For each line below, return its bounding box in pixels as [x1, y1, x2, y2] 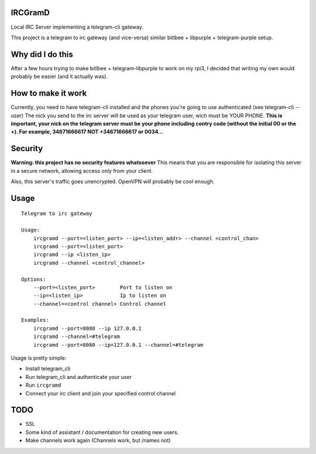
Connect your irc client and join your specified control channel [25, 390, 176, 397]
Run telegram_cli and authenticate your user [25, 373, 132, 380]
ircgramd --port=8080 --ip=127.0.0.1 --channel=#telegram [33, 342, 204, 348]
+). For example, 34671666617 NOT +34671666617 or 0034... [11, 128, 164, 135]
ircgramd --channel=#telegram [33, 333, 120, 340]
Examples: [21, 317, 49, 323]
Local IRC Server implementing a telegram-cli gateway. [11, 23, 143, 30]
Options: [21, 276, 46, 282]
